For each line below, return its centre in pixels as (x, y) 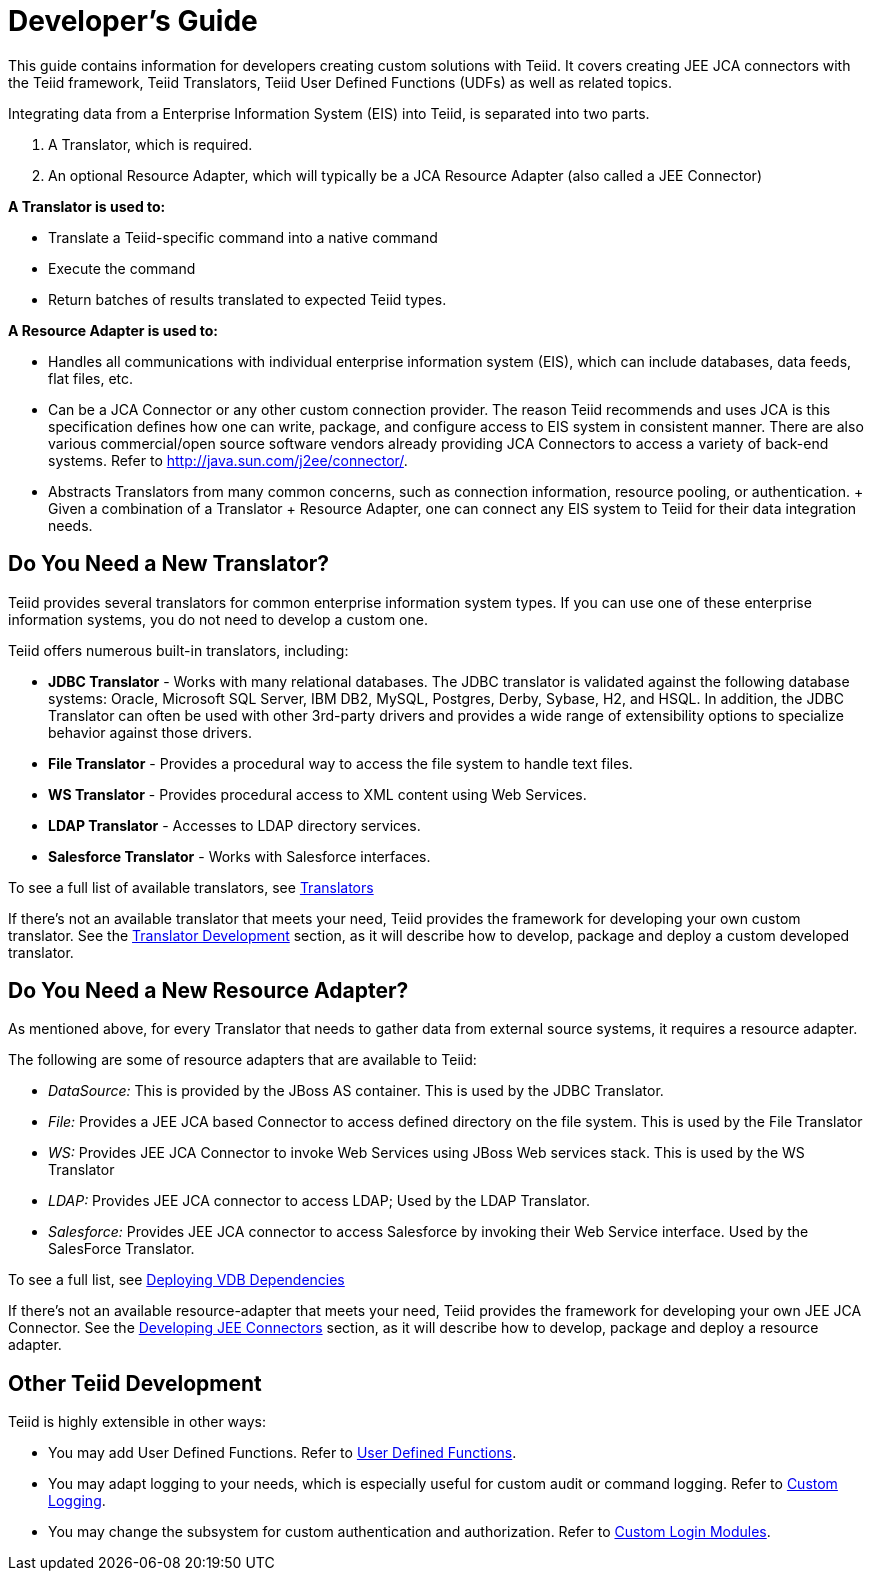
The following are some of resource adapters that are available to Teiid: (242, 1060)
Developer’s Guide (133, 21)
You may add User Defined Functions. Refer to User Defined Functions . (282, 1453)
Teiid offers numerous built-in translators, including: (178, 650)
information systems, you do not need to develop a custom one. (218, 619)
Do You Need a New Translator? (169, 564)
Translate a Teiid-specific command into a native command (243, 237)
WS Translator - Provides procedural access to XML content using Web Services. (317, 794)
